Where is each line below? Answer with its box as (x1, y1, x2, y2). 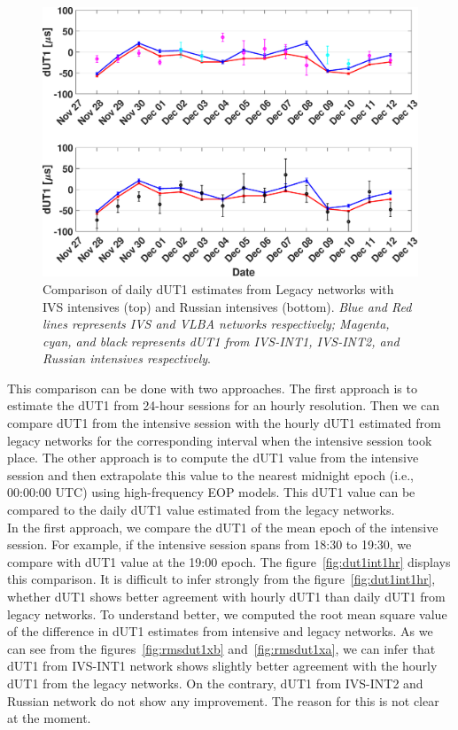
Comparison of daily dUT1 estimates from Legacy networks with (43, 279, 394, 298)
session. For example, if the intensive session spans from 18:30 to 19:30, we (7, 535, 412, 554)
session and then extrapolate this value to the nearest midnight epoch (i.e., (7, 465, 414, 484)
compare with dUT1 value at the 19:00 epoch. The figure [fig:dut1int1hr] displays (7, 552, 451, 571)
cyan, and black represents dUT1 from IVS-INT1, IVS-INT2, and (43, 331, 400, 350)
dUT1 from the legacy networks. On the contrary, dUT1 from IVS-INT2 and (7, 673, 423, 692)
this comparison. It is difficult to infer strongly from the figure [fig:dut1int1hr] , (7, 570, 436, 588)
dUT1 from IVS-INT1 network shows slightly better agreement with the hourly (7, 656, 438, 675)
